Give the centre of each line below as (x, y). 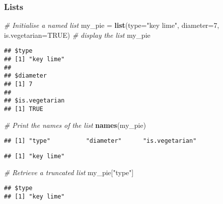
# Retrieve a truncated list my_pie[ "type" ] (69, 172)
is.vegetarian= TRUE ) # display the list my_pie (77, 35)
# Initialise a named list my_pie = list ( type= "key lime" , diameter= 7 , (112, 25)
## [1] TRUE (24, 109)
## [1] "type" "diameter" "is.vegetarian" (100, 141)
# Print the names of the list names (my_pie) (75, 125)
